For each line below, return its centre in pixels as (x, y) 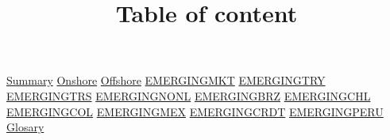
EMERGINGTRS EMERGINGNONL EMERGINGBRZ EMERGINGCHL (189, 95)
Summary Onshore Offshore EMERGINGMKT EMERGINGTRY (166, 80)
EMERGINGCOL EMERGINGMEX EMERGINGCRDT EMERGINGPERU (195, 111)
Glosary (25, 127)
